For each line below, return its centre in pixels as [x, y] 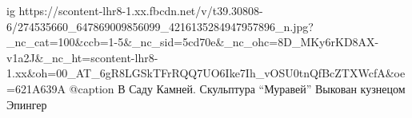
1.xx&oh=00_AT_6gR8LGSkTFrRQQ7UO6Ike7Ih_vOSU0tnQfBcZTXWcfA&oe [206, 73]
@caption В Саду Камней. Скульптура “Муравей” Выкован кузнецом [237, 88]
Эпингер [27, 104]
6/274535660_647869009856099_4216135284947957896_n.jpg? [160, 26]
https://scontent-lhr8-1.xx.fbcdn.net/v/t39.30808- [141, 10]
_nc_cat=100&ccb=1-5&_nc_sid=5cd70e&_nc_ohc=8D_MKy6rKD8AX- [193, 42]
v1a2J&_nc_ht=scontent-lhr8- [82, 57]
